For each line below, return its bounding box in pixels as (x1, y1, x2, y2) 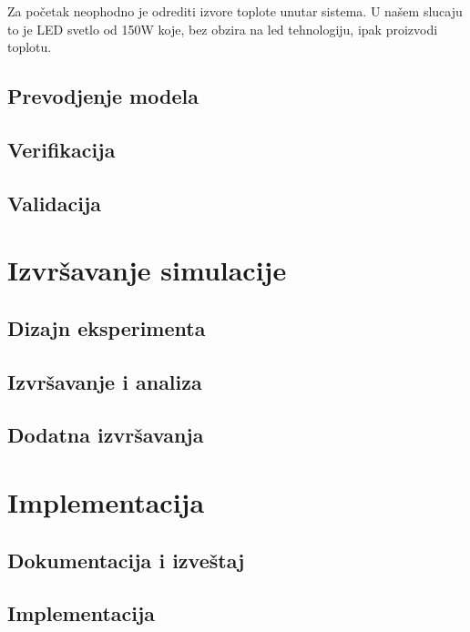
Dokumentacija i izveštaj (7, 545, 245, 574)
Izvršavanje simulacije (7, 251, 287, 289)
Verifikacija (7, 135, 116, 163)
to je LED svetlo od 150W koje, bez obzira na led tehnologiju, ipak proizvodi (7, 19, 438, 38)
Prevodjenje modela (7, 82, 199, 110)
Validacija (7, 189, 102, 217)
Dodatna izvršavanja (7, 421, 204, 449)
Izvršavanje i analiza (7, 367, 202, 395)
